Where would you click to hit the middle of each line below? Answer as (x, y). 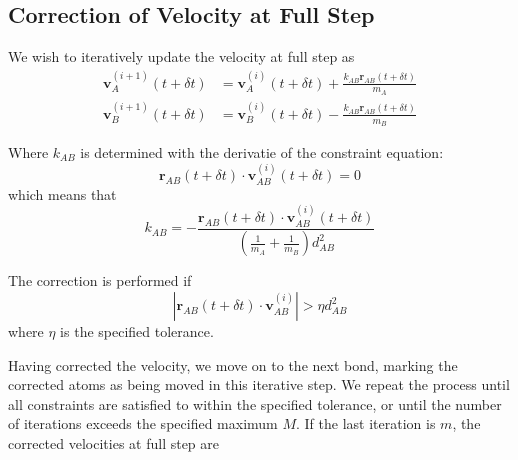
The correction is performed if (100, 280)
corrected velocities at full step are (114, 443)
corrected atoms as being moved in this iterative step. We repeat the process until (259, 384)
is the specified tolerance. (137, 331)
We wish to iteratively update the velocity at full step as (181, 56)
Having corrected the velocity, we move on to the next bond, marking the (233, 364)
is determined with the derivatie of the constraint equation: (262, 151)
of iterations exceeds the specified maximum (143, 423)
